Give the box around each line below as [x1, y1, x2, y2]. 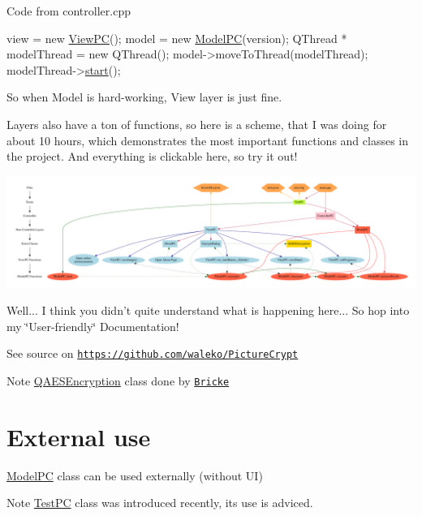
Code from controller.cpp [6, 2, 131, 19]
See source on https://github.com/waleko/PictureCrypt [6, 345, 299, 362]
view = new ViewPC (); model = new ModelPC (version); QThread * [6, 29, 347, 46]
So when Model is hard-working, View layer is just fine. [6, 88, 282, 105]
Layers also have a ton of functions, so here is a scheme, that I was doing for [6, 115, 387, 132]
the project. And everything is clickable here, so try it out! [6, 148, 298, 165]
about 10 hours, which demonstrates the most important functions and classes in [6, 131, 409, 148]
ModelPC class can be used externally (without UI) [6, 467, 263, 484]
